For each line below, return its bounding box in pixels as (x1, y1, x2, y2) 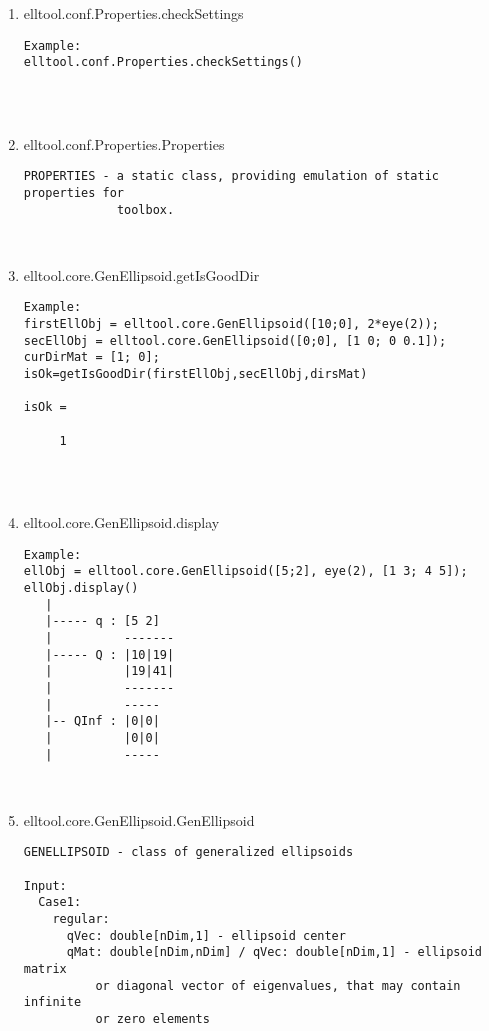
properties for (23, 186, 125, 201)
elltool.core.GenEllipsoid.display (23, 512, 220, 533)
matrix (23, 961, 67, 976)
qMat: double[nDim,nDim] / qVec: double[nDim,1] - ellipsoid (66, 945, 482, 960)
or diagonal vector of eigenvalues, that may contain (95, 978, 461, 993)
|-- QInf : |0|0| (45, 714, 160, 729)
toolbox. (116, 202, 175, 217)
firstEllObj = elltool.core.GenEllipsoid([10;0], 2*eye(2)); (23, 317, 440, 331)
